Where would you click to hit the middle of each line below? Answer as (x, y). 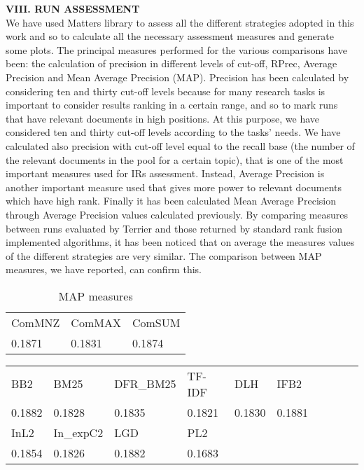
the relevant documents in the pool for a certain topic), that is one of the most (175, 159)
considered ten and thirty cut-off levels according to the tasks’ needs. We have (173, 132)
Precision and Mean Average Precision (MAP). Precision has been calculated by (177, 77)
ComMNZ (36, 322)
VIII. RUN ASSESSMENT (73, 8)
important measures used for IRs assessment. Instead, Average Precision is (165, 173)
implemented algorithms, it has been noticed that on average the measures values (180, 242)
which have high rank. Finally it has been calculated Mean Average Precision (171, 201)
